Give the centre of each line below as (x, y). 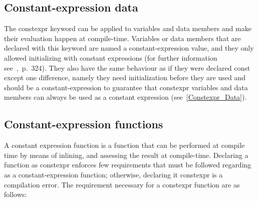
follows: (16, 194)
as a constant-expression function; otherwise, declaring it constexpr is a (113, 174)
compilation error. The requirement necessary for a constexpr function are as (122, 184)
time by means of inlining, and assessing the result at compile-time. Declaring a (126, 155)
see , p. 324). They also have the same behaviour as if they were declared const (127, 67)
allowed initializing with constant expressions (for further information (111, 57)
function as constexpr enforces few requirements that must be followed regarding (128, 165)
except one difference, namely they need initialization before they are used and (125, 77)
